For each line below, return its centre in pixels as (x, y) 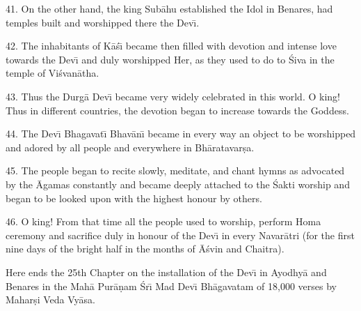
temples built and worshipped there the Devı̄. (103, 22)
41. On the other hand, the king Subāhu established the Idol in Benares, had (169, 8)
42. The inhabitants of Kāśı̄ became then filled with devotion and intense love (171, 46)
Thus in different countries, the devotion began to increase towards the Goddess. (177, 110)
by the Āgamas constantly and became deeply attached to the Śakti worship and (178, 184)
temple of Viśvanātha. (53, 73)
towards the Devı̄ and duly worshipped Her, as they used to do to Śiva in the (170, 59)
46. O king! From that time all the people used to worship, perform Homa (163, 221)
